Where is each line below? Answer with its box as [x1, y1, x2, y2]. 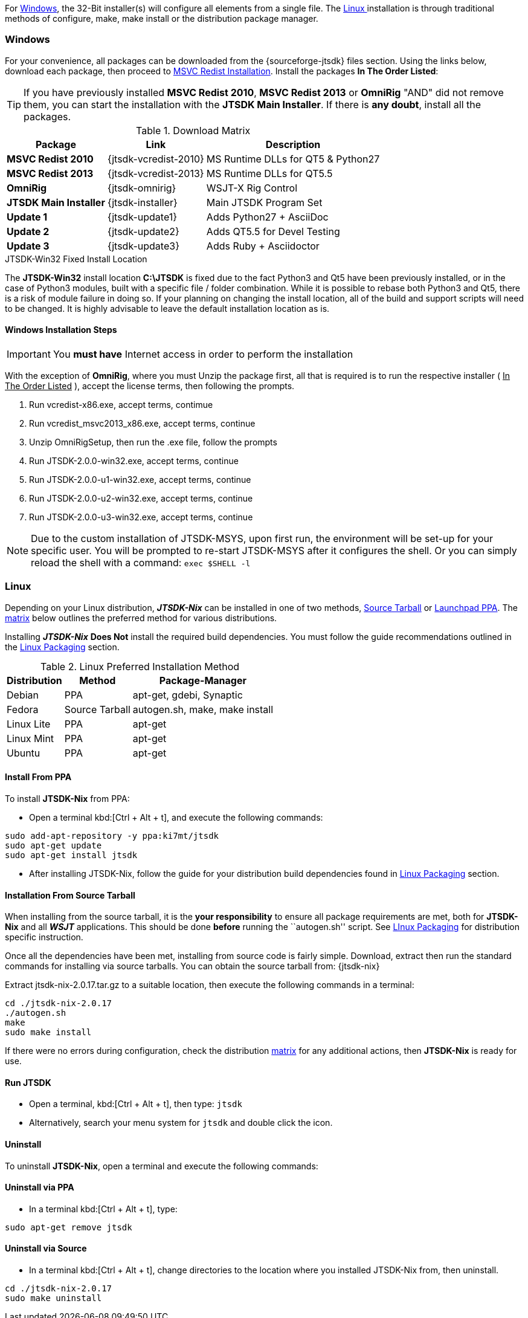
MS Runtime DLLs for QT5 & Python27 [206, 152, 380, 165]
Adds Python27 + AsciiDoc [206, 210, 329, 223]
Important [7, 347, 51, 360]
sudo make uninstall [5, 1293, 102, 1303]
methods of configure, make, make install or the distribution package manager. [5, 13, 318, 24]
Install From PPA [5, 772, 72, 783]
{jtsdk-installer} [107, 196, 178, 208]
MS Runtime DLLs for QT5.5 [206, 167, 333, 179]
